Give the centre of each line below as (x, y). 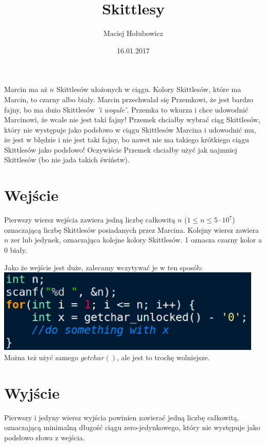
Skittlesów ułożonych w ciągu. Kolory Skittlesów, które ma (149, 89)
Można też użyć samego (41, 357)
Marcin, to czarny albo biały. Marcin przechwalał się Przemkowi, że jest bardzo (129, 99)
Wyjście (32, 392)
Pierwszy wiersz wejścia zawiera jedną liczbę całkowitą (90, 220)
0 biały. (16, 249)
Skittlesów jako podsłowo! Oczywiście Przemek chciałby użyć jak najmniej (121, 149)
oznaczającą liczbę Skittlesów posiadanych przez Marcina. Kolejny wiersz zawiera (131, 229)
